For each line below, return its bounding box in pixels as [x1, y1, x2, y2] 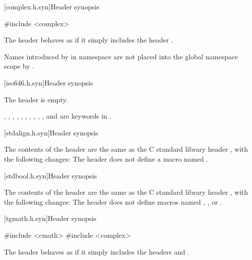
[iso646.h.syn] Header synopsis [4, 77, 93, 87]
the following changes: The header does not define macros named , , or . [4, 196, 222, 207]
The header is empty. [4, 94, 68, 104]
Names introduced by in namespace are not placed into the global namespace [4, 51, 238, 61]
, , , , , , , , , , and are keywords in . [4, 111, 112, 121]
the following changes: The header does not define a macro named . [4, 153, 208, 164]
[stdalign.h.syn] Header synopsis [4, 127, 99, 137]
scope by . [4, 61, 35, 71]
